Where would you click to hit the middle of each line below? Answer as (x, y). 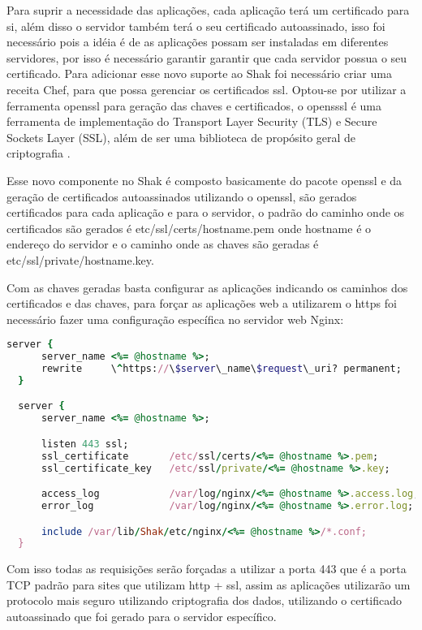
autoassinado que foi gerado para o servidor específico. (142, 617)
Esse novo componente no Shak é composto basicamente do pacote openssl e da (205, 180)
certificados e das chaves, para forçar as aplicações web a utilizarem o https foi (202, 303)
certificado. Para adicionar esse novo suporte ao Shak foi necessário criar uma (199, 73)
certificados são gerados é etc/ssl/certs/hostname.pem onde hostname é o (189, 228)
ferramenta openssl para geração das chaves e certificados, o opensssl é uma (194, 105)
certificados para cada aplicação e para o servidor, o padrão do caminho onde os (206, 212)
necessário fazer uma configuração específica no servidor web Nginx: (175, 319)
